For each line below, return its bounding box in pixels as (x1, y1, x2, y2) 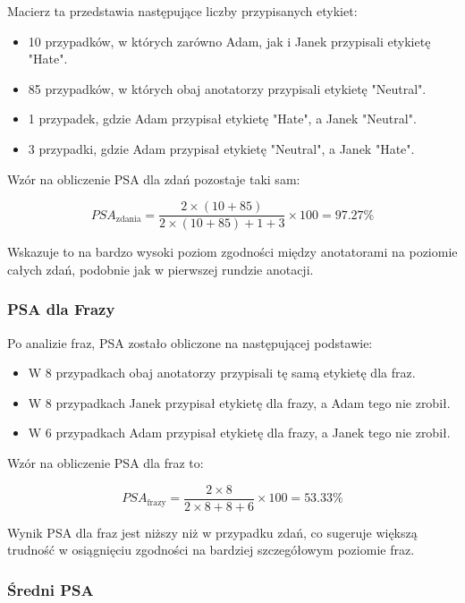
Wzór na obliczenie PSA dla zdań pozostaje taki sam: (7, 169, 300, 188)
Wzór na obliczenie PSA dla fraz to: (7, 454, 204, 471)
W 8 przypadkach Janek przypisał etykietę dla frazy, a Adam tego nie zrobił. (28, 393, 451, 412)
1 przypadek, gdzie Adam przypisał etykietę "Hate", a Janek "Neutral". (28, 109, 417, 128)
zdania (115, 215, 141, 225)
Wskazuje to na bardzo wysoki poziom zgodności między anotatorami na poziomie (7, 242, 458, 261)
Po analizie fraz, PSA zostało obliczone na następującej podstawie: (7, 333, 373, 352)
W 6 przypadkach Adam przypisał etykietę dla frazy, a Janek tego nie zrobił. (28, 423, 451, 442)
